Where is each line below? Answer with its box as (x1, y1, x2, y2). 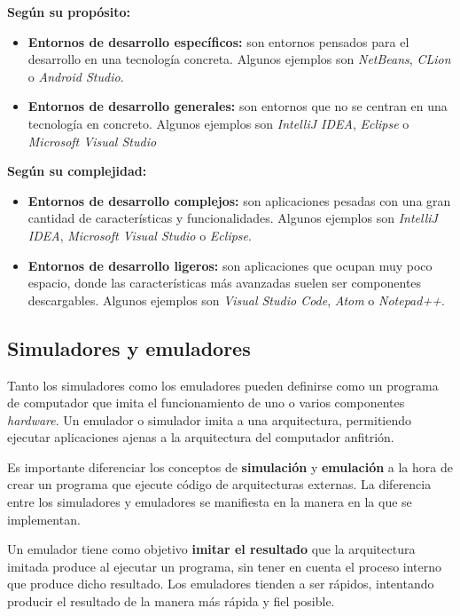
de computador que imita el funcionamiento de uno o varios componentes (7, 393, 405, 412)
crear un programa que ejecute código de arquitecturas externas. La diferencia (7, 475, 432, 494)
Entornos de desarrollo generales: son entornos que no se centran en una (27, 97, 448, 115)
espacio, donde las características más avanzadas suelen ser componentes (27, 273, 422, 292)
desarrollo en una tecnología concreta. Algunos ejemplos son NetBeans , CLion (27, 50, 451, 68)
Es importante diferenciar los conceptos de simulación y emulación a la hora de (7, 457, 453, 476)
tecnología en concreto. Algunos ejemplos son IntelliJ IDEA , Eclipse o (27, 114, 409, 132)
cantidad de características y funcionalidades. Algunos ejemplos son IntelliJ (27, 209, 438, 227)
